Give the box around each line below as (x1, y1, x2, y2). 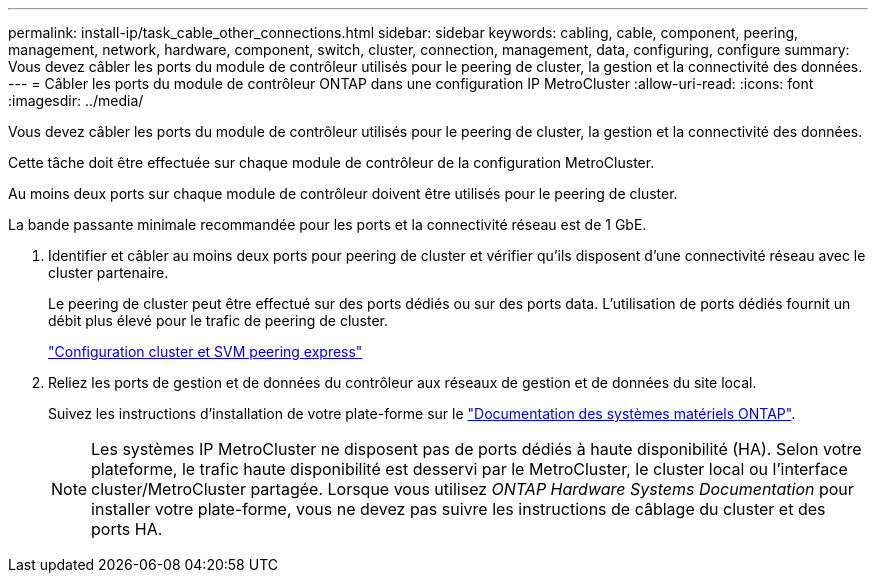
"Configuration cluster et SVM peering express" (48, 343, 363, 360)
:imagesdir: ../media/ (8, 92, 144, 109)
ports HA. (91, 519, 163, 539)
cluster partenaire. (48, 264, 169, 281)
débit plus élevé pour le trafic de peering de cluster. (48, 312, 389, 329)
